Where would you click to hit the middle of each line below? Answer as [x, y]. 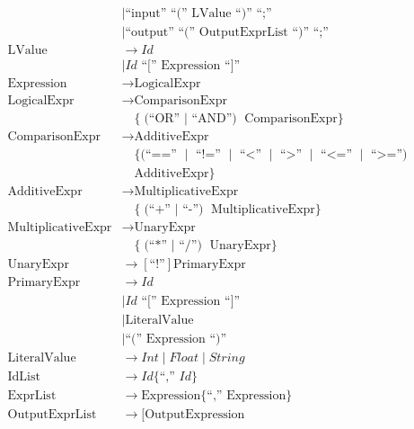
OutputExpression [195, 414]
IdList [24, 376]
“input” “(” [156, 14]
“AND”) [214, 119]
